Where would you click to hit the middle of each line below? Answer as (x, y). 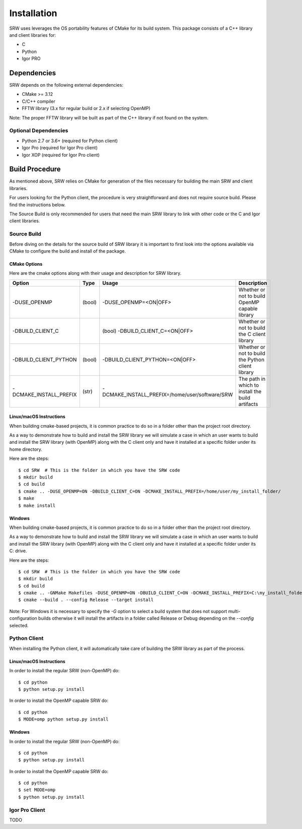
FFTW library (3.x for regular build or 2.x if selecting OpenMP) (86, 108)
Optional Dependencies (39, 131)
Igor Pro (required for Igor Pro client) (60, 148)
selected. (19, 625)
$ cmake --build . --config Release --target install (86, 600)
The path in (252, 379)
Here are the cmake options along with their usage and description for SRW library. (95, 273)
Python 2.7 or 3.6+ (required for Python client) (70, 141)
